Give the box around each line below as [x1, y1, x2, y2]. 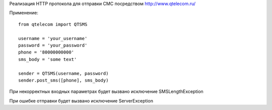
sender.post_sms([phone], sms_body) [18, 77, 109, 83]
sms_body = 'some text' [18, 56, 77, 62]
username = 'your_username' [18, 35, 88, 41]
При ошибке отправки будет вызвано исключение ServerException [9, 97, 154, 103]
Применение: [9, 10, 39, 16]
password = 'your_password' [18, 42, 88, 48]
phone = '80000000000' [18, 49, 75, 55]
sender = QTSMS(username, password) [18, 70, 109, 76]
